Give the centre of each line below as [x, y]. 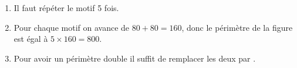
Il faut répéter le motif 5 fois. [66, 8]
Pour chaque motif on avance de [72, 27]
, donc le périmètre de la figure [237, 27]
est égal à [31, 39]
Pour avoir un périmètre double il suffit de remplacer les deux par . [135, 58]
